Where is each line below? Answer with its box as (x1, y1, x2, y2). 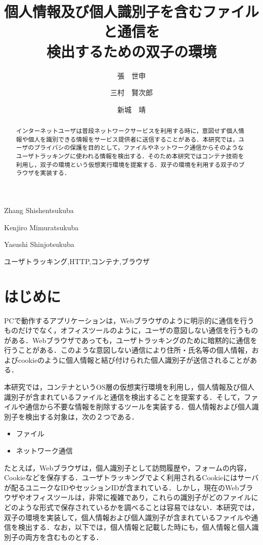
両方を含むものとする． (25, 531, 103, 542)
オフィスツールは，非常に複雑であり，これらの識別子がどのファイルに (25, 492, 258, 502)
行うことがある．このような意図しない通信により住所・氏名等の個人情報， (4, 345, 252, 355)
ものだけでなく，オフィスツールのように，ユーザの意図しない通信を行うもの (4, 325, 258, 336)
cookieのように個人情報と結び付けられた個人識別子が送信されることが (18, 354, 250, 365)
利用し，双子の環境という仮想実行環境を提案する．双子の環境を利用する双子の (16, 160, 239, 169)
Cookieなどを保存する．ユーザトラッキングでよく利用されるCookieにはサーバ (4, 472, 259, 483)
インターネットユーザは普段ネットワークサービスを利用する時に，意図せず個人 (16, 127, 238, 135)
